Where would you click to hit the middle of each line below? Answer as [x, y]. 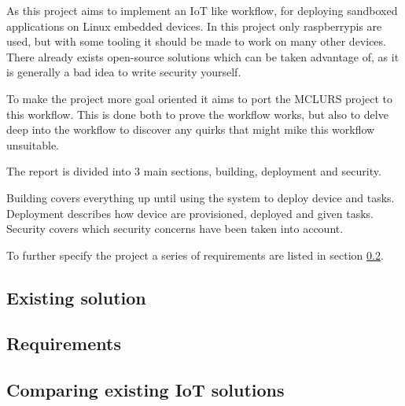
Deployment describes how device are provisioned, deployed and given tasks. [190, 213]
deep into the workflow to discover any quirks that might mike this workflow [191, 129]
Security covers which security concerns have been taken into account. [175, 229]
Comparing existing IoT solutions [145, 390]
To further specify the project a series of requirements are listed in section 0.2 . [195, 255]
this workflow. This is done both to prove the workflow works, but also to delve [197, 114]
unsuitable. [33, 144]
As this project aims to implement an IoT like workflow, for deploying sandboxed [202, 10]
